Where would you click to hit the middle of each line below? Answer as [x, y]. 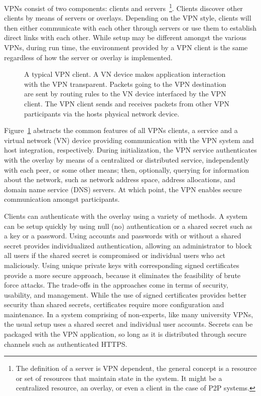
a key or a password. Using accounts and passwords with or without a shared [123, 236]
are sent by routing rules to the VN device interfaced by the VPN [125, 94]
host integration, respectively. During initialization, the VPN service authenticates [130, 150]
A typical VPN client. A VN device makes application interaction [125, 74]
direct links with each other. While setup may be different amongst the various [125, 37]
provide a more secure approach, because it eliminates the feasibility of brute [122, 275]
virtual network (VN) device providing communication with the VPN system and [129, 140]
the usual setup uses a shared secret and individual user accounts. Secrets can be [128, 324]
